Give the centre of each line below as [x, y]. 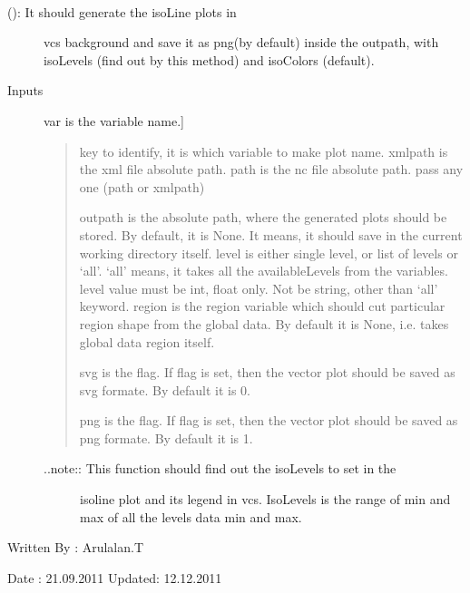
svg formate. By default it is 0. [165, 389]
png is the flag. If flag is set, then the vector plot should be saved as [269, 420]
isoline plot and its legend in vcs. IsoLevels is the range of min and [265, 499]
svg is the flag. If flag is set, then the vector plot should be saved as [267, 372]
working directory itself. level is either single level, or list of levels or [269, 253]
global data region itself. [147, 341]
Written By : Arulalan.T [76, 547]
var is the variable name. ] [114, 120]
